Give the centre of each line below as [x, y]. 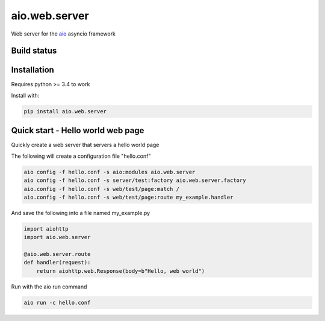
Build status [34, 51]
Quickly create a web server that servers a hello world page [85, 145]
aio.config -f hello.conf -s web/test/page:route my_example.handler [128, 197]
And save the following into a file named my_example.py [81, 213]
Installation [32, 70]
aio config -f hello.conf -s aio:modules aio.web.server [110, 172]
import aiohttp [46, 229]
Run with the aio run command [49, 287]
